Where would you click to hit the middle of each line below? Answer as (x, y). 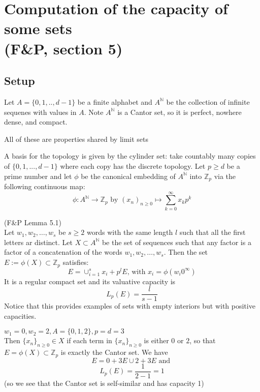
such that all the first (213, 232)
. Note (94, 112)
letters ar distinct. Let (38, 242)
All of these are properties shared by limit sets (76, 139)
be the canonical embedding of (128, 176)
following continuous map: (45, 186)
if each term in (89, 340)
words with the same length (130, 232)
